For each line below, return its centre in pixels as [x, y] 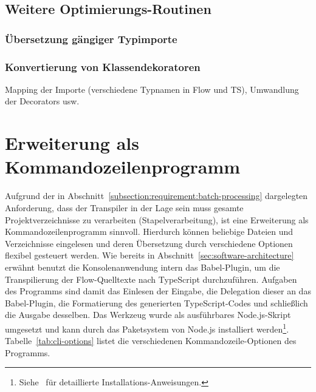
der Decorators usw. [42, 101]
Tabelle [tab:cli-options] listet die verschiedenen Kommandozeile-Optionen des [151, 341]
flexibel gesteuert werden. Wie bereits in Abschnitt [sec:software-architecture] [149, 255]
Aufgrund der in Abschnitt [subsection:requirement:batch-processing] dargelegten [156, 196]
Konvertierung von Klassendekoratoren [103, 66]
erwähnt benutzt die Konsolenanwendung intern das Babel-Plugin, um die [143, 267]
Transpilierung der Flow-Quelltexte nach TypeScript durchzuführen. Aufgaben [151, 279]
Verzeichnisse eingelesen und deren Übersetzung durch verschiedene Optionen [149, 243]
